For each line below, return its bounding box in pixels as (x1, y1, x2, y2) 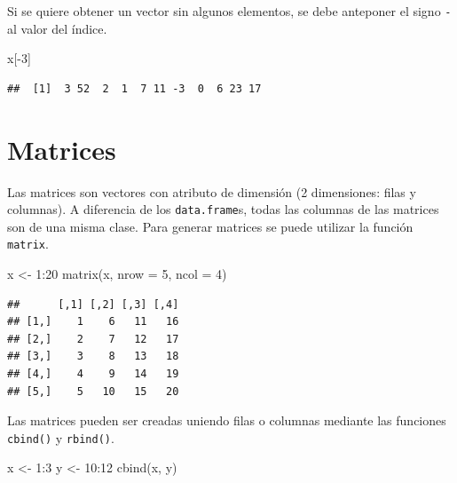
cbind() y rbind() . (7, 428, 114, 447)
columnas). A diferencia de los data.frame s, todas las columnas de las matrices (7, 200, 439, 218)
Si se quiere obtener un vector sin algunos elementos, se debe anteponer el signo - (7, 2, 452, 20)
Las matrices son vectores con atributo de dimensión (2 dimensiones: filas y (7, 182, 416, 201)
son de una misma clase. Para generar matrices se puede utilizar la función (7, 217, 414, 235)
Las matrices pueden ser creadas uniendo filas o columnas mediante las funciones (7, 411, 446, 430)
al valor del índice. (7, 19, 107, 37)
